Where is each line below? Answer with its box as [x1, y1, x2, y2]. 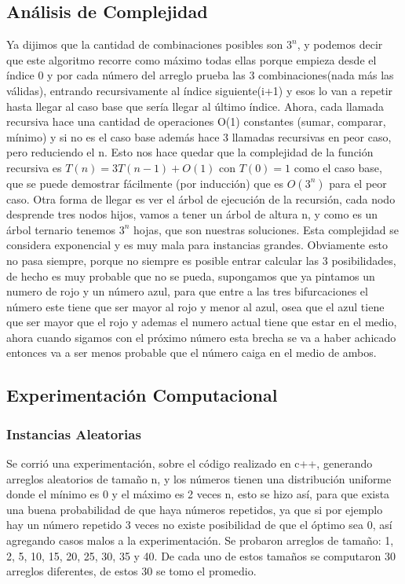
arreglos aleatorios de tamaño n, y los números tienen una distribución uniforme [6, 470, 392, 487]
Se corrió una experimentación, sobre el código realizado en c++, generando [6, 455, 373, 472]
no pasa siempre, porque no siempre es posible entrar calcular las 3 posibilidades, [6, 252, 396, 268]
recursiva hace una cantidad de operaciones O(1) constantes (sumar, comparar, [6, 113, 386, 130]
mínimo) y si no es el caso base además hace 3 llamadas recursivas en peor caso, [6, 128, 392, 145]
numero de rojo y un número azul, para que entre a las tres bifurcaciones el [6, 283, 368, 299]
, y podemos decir [297, 36, 383, 53]
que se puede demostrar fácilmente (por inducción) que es [6, 174, 284, 191]
